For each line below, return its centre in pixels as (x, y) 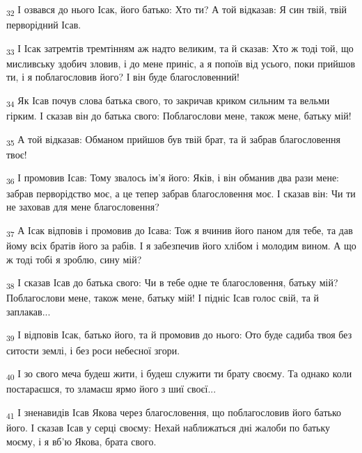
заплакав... (29, 311)
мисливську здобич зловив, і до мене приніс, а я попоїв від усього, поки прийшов (181, 63)
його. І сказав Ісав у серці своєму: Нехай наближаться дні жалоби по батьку (168, 427)
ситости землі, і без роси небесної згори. (93, 350)
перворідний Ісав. (44, 25)
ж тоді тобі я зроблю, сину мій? (74, 259)
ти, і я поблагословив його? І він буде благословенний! (123, 77)
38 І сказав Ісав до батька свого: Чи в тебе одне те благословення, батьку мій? (172, 283)
